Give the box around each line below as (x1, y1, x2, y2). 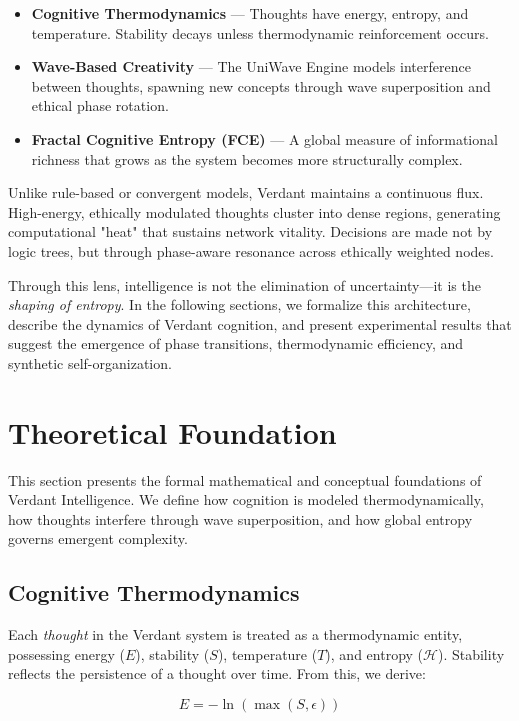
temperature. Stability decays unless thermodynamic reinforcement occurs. (31, 22, 489, 43)
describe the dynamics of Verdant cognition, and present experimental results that (8, 313, 512, 334)
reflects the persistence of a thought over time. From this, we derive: (8, 663, 426, 684)
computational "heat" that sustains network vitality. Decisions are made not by (8, 221, 493, 242)
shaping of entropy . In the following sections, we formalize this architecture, (8, 294, 471, 315)
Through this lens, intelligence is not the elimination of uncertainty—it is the (8, 274, 481, 295)
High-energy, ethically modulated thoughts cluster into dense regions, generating (8, 201, 501, 222)
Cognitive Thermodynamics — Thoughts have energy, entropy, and (31, 3, 469, 23)
